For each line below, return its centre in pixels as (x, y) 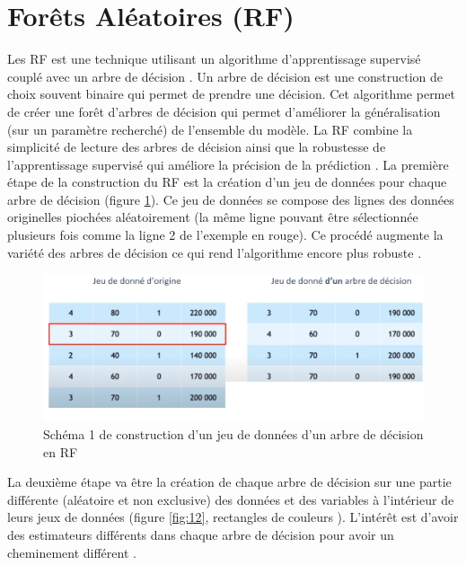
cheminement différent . (72, 552)
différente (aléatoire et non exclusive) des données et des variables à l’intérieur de (231, 499)
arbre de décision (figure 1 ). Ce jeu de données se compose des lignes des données (231, 199)
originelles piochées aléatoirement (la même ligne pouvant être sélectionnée (213, 217)
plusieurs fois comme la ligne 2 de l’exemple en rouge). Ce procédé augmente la (225, 235)
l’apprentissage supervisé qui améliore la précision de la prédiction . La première (228, 164)
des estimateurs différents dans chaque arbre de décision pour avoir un (201, 534)
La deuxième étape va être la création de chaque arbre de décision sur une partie (229, 482)
